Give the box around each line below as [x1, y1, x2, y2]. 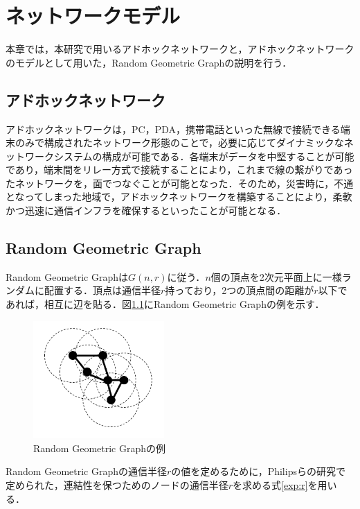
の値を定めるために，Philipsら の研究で [171, 464, 345, 478]
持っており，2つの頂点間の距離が [165, 283, 314, 297]
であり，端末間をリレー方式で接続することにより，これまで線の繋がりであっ [6, 162, 353, 177]
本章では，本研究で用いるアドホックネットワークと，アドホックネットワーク [6, 42, 354, 56]
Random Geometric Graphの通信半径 [6, 464, 168, 478]
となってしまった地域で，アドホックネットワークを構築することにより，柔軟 [6, 189, 352, 204]
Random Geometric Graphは [6, 269, 129, 284]
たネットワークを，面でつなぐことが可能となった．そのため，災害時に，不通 [6, 175, 354, 190]
